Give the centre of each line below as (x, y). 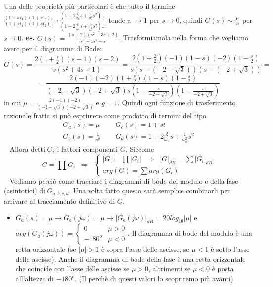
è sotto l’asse (230, 249)
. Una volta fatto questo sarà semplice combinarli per (150, 190)
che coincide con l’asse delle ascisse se (72, 268)
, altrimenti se (170, 268)
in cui (13, 102)
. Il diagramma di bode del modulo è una (190, 233)
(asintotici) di (24, 190)
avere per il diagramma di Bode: (53, 48)
